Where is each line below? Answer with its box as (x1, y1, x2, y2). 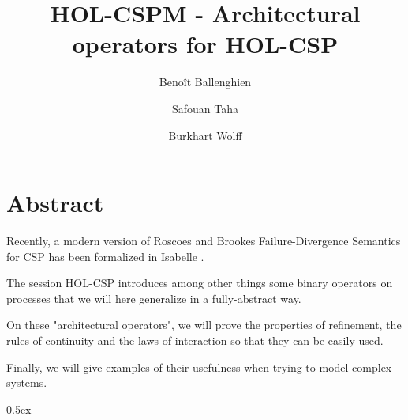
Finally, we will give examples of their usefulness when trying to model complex (6, 358, 392, 375)
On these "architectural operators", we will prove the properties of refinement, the (6, 316, 402, 333)
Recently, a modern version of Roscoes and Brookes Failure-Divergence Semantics (6, 233, 401, 249)
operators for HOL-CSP (72, 28, 339, 60)
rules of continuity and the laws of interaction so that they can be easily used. (6, 332, 384, 348)
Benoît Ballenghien (159, 74, 252, 90)
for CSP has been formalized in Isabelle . (6, 248, 204, 264)
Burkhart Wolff (168, 127, 242, 143)
